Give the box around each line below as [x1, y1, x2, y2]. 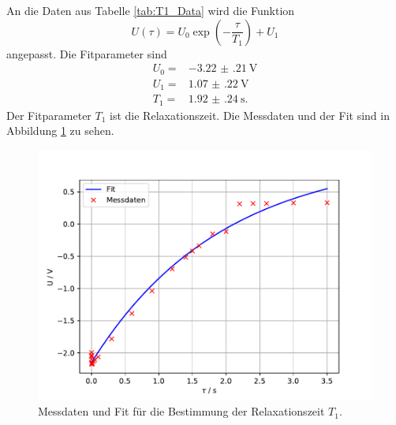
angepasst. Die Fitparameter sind [6, 45, 167, 62]
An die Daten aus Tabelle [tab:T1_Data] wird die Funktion [6, 2, 295, 18]
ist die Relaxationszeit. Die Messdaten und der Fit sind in [110, 106, 390, 123]
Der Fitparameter [6, 106, 92, 123]
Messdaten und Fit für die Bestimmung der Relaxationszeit [38, 403, 325, 419]
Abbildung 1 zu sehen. [6, 122, 114, 139]
